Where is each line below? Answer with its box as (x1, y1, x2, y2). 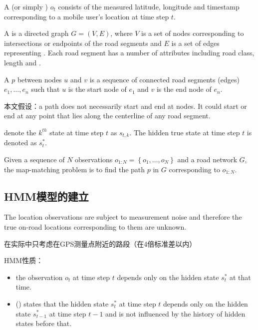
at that (229, 272, 251, 282)
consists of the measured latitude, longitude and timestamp (58, 1, 240, 11)
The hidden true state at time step (133, 127, 240, 137)
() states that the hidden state (15, 298, 109, 309)
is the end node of (156, 84, 212, 94)
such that (31, 84, 60, 94)
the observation (15, 272, 63, 282)
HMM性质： (4, 255, 43, 266)
